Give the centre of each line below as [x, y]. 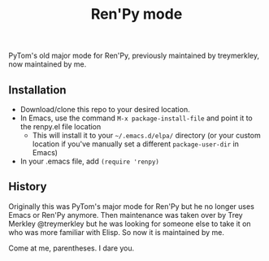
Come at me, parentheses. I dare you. [72, 248]
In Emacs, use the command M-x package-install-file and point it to [137, 118]
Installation [37, 90]
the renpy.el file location [61, 126]
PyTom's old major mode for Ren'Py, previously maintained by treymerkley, [134, 56]
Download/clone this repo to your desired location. [105, 109]
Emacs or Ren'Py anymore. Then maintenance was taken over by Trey [126, 215]
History [28, 187]
